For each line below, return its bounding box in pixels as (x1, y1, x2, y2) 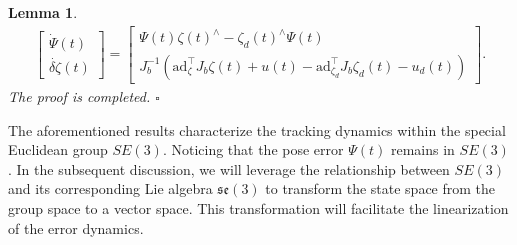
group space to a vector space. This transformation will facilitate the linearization (8, 197, 509, 218)
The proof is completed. (8, 86, 151, 106)
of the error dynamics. (8, 217, 144, 238)
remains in (390, 139, 455, 160)
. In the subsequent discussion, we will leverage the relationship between (8, 158, 450, 179)
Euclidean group (8, 139, 108, 160)
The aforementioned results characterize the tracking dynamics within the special (8, 119, 506, 140)
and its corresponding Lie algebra (8, 178, 213, 199)
